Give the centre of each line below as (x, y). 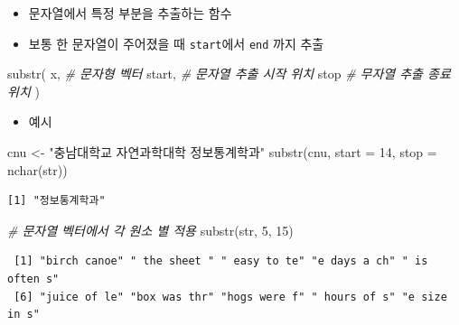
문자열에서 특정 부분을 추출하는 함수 (130, 13)
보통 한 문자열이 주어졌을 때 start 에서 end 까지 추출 (176, 43)
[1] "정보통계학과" (56, 201)
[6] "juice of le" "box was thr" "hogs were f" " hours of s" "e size (230, 297)
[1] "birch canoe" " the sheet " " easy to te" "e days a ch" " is (221, 261)
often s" (33, 279)
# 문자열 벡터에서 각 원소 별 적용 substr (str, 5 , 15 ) (150, 230)
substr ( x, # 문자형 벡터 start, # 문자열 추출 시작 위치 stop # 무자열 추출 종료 (229, 74)
